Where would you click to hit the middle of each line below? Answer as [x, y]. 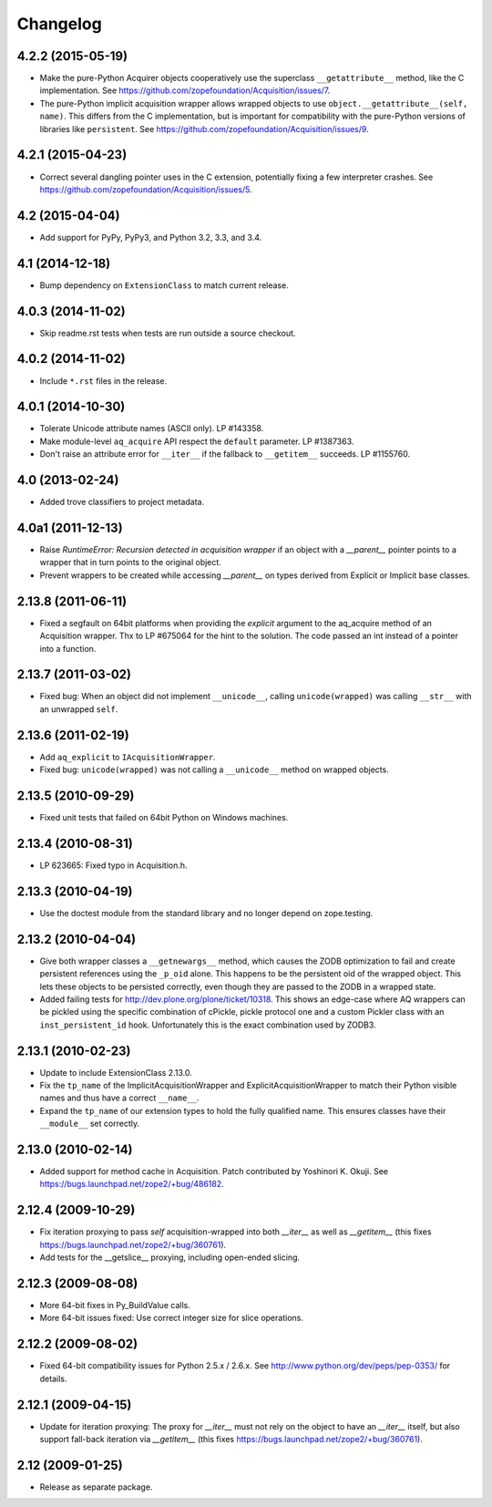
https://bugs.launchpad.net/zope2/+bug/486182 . [132, 1184]
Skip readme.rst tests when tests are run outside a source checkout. [168, 333]
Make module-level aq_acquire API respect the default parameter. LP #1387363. [197, 441]
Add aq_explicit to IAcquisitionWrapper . [128, 757]
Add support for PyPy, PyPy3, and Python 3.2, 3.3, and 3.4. [151, 237]
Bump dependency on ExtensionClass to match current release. [164, 285]
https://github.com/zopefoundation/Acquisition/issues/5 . [146, 189]
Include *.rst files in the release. [103, 381]
